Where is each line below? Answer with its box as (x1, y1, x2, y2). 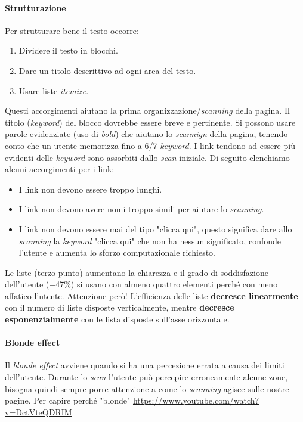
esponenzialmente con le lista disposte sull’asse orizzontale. (5, 313, 230, 325)
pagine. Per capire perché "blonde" (5, 394, 131, 407)
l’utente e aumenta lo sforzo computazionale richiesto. (18, 246, 216, 259)
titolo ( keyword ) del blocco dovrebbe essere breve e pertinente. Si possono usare (5, 116, 296, 128)
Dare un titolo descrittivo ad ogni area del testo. (18, 64, 196, 76)
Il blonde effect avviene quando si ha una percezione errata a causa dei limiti (5, 359, 285, 371)
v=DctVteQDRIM (5, 405, 72, 418)
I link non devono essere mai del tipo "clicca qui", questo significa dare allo (18, 222, 292, 235)
